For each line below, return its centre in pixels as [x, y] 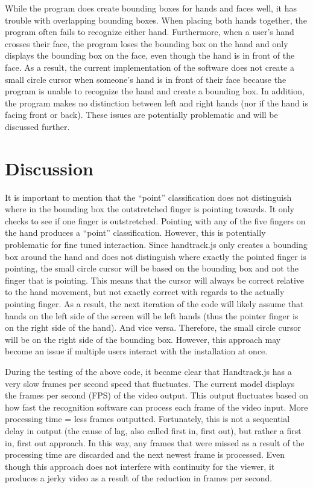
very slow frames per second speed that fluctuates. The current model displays [150, 383]
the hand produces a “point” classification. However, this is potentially [135, 233]
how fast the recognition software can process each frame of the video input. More [156, 407]
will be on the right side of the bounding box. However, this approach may [143, 339]
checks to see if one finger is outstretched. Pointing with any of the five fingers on [155, 220]
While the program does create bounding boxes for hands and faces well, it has [151, 8]
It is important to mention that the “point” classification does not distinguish [148, 197]
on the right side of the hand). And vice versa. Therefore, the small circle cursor [153, 327]
